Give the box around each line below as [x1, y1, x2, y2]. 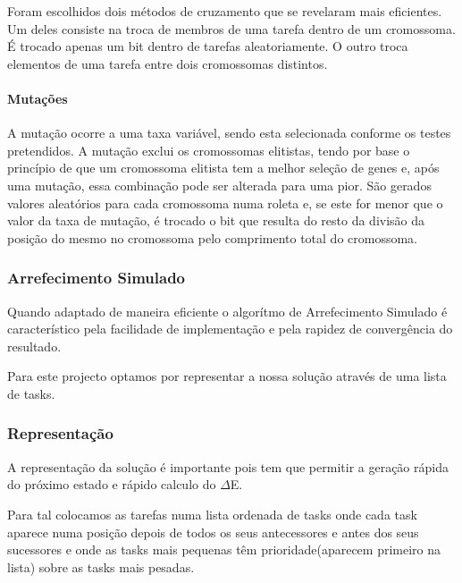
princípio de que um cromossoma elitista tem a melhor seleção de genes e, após [7, 158, 440, 177]
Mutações [7, 89, 68, 107]
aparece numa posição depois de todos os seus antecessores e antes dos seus [7, 522, 419, 541]
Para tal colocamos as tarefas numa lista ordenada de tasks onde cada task [7, 504, 417, 523]
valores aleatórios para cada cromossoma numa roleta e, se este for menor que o [7, 193, 443, 212]
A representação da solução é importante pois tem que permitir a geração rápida [7, 457, 449, 476]
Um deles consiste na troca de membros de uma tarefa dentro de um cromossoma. [7, 19, 456, 38]
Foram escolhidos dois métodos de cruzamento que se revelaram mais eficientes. [7, 2, 442, 20]
